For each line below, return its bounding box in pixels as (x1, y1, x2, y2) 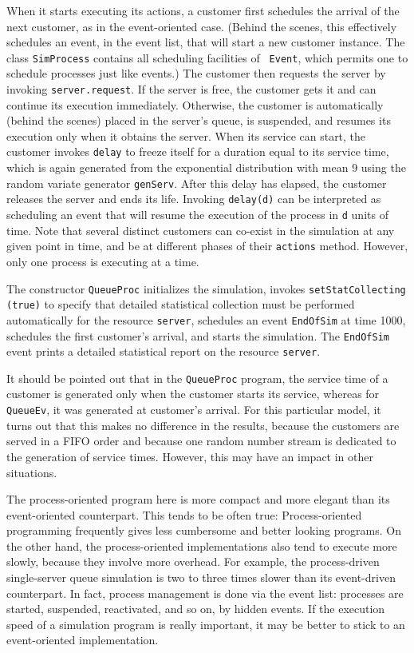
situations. (6, 464, 57, 480)
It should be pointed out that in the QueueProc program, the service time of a (6, 369, 388, 386)
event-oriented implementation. (6, 631, 159, 648)
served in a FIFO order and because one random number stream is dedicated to (6, 432, 396, 449)
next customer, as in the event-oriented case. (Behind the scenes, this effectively (6, 18, 397, 34)
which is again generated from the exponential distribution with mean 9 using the (6, 159, 406, 176)
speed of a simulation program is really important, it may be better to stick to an (6, 615, 405, 632)
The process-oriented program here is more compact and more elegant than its (6, 491, 390, 508)
